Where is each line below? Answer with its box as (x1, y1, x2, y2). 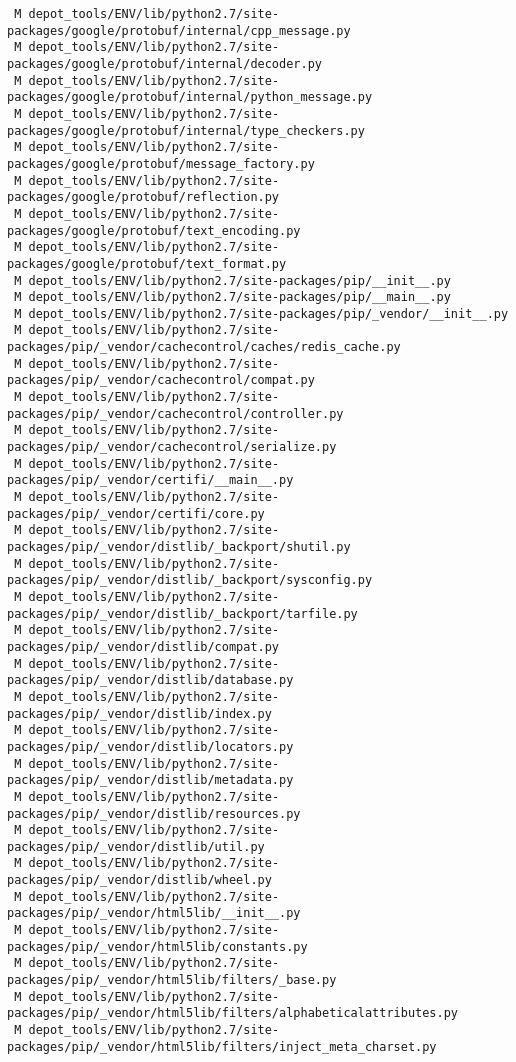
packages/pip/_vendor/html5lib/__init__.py (7, 906, 301, 921)
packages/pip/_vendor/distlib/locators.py (7, 739, 294, 754)
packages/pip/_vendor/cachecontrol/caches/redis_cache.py (7, 340, 401, 355)
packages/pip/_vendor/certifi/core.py (7, 506, 265, 521)
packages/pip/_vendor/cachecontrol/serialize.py (7, 440, 337, 455)
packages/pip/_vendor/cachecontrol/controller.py (7, 406, 344, 421)
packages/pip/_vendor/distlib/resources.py (7, 806, 301, 821)
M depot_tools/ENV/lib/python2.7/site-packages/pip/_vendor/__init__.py (14, 306, 509, 321)
